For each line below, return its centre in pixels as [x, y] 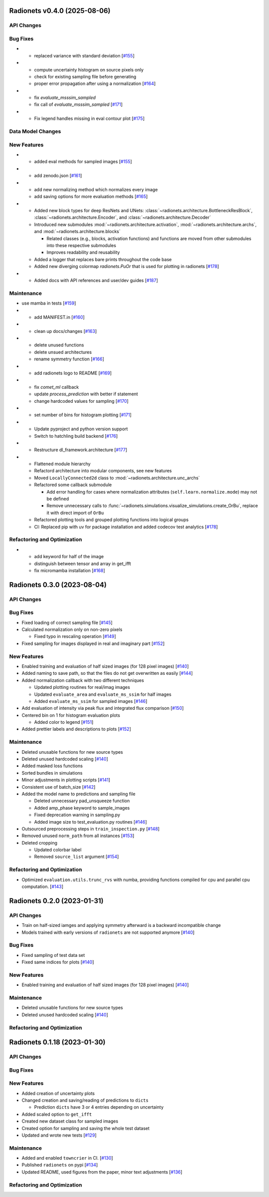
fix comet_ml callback [57, 387]
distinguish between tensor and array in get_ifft [83, 564]
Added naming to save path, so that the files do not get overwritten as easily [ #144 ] [107, 673]
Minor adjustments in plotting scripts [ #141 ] [66, 780]
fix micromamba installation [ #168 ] [70, 570]
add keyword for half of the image [69, 557]
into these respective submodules [81, 246]
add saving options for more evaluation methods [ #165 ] [91, 197]
